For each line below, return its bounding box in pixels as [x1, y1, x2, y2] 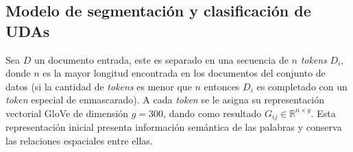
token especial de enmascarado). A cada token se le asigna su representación [5, 92, 325, 107]
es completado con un [256, 79, 348, 93]
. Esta [311, 105, 336, 120]
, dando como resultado [163, 105, 262, 120]
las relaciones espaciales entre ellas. [5, 134, 153, 148]
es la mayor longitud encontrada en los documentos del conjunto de [42, 66, 326, 80]
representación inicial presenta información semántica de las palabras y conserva [5, 120, 342, 134]
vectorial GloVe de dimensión [5, 105, 129, 120]
